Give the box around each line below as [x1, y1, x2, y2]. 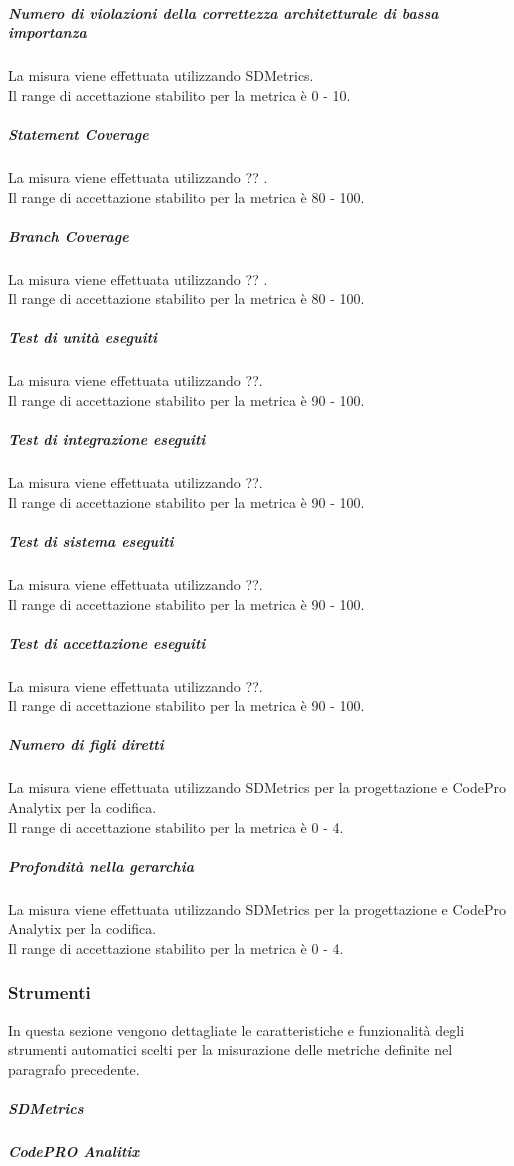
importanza [8, 22, 87, 43]
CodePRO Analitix [8, 1141, 140, 1162]
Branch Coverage [8, 225, 129, 246]
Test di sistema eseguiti [8, 530, 174, 551]
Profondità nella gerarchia [8, 855, 194, 876]
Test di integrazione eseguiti [8, 429, 206, 450]
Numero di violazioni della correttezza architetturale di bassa [8, 2, 439, 23]
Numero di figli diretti [8, 734, 164, 755]
